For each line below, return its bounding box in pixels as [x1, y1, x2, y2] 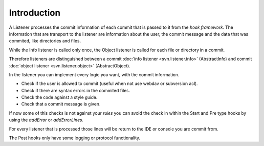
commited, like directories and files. [9, 38, 81, 44]
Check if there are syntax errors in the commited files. [21, 87, 130, 93]
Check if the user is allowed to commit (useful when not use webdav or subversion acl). [21, 81, 198, 86]
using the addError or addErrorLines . [9, 117, 84, 123]
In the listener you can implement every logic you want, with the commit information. [9, 71, 179, 78]
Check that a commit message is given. [21, 101, 101, 107]
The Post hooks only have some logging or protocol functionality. [9, 135, 140, 141]
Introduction [9, 7, 61, 18]
